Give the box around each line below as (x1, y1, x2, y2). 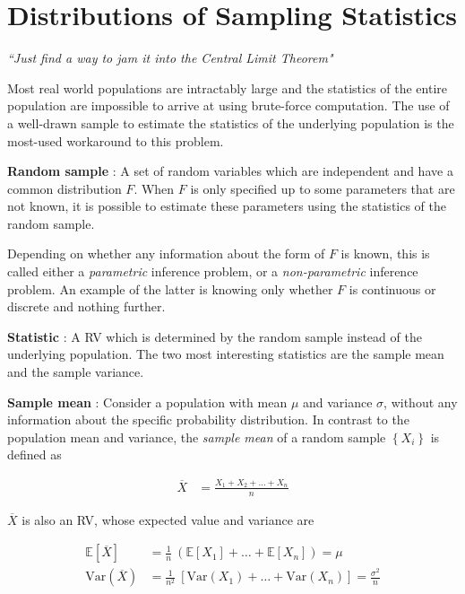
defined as (7, 445, 62, 464)
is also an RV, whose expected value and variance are (22, 510, 314, 528)
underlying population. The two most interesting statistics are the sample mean (7, 345, 444, 363)
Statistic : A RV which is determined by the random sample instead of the (7, 327, 422, 345)
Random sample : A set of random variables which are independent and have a (7, 162, 453, 180)
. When (133, 179, 175, 197)
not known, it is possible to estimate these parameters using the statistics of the (7, 197, 447, 215)
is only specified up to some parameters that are (190, 179, 455, 197)
